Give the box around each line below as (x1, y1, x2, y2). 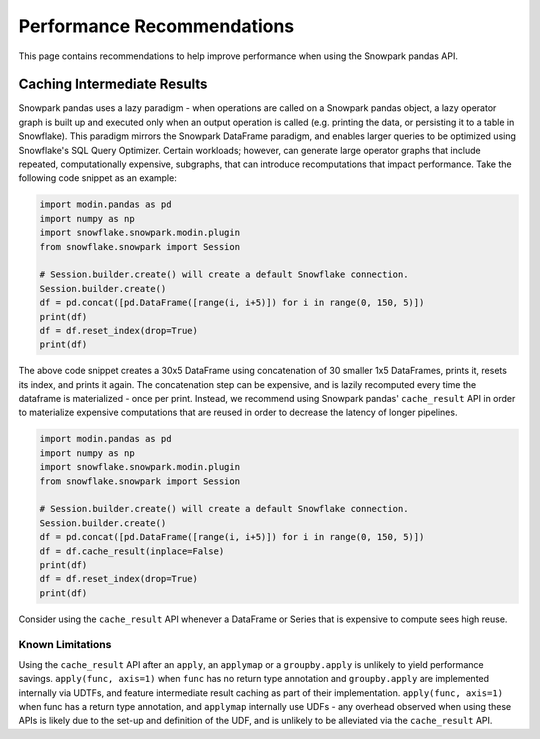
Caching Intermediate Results (18, 76, 208, 93)
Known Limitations (18, 638, 112, 652)
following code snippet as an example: (18, 172, 177, 184)
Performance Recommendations (18, 15, 295, 37)
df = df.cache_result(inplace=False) (39, 545, 225, 557)
